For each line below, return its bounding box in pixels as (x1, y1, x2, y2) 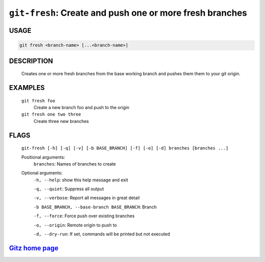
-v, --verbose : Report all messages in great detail (33, 195, 140, 201)
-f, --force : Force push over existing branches (33, 213, 135, 219)
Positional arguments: (21, 154, 66, 160)
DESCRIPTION (9, 57, 53, 65)
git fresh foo (21, 98, 55, 103)
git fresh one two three (21, 112, 81, 117)
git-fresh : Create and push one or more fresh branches (9, 7, 247, 18)
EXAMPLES (9, 84, 45, 92)
